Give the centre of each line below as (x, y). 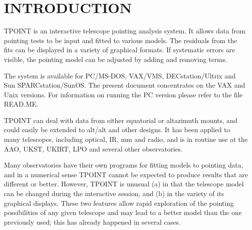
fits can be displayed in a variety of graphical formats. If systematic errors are (119, 50)
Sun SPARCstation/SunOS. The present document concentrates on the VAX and (125, 85)
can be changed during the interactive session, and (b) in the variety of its (114, 193)
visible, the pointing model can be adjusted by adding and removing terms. (116, 59)
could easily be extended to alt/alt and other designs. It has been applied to (117, 130)
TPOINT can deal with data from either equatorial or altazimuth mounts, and (121, 120)
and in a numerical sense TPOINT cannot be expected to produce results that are (126, 174)
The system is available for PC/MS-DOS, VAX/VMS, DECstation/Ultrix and (120, 75)
